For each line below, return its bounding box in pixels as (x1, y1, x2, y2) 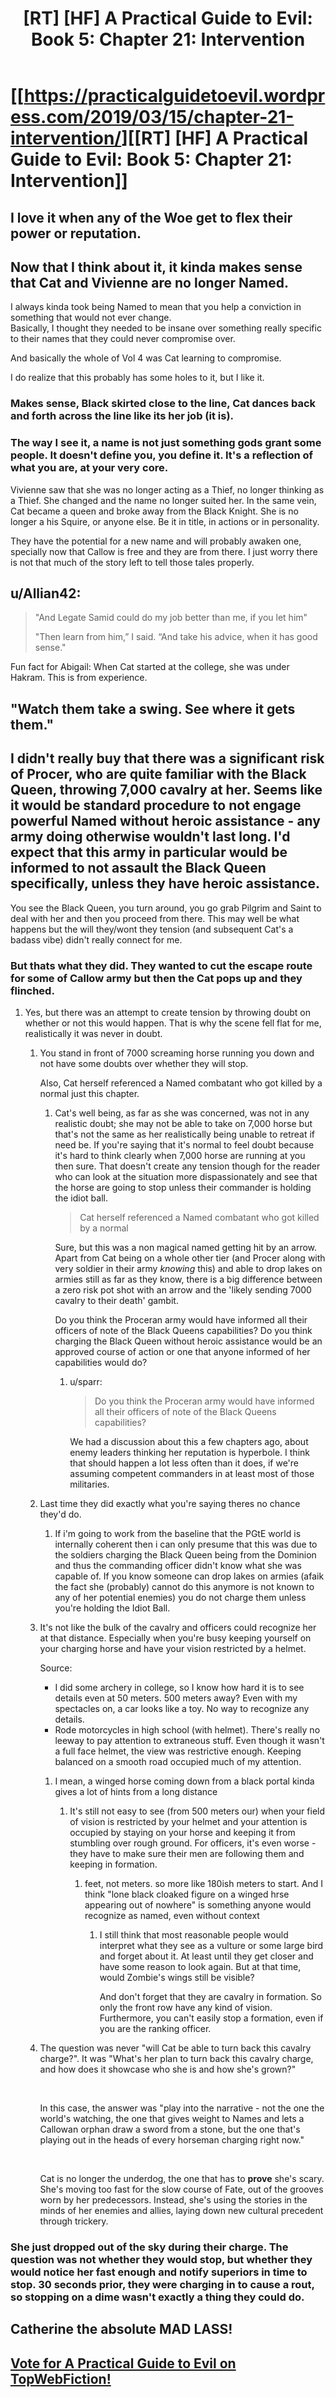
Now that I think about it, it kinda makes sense (10, 258, 303, 276)
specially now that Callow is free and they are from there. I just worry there (10, 545, 318, 557)
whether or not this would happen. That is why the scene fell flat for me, (24, 1017, 322, 1029)
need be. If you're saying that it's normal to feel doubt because (54, 1138, 315, 1151)
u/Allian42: (10, 585, 82, 602)
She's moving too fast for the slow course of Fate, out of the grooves (39, 2183, 324, 2195)
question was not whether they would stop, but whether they (10, 2252, 313, 2266)
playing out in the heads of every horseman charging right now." (39, 2133, 305, 2146)
